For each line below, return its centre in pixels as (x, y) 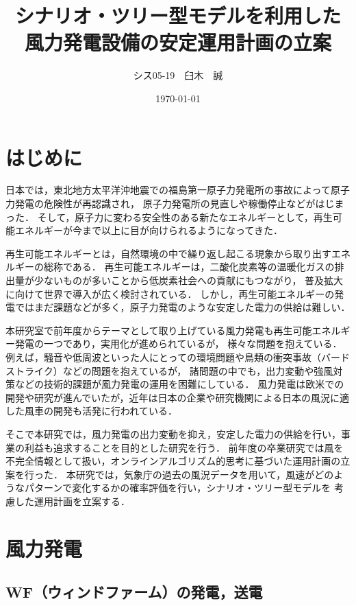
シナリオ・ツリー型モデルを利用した (178, 15)
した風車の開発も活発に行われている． (91, 411)
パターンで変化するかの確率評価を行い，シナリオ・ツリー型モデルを (178, 488)
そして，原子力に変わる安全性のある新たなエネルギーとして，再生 (185, 217)
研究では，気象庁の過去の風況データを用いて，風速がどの (205, 474)
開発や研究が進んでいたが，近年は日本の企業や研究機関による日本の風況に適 (178, 397)
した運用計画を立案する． (72, 501)
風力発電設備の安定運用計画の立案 (178, 42)
